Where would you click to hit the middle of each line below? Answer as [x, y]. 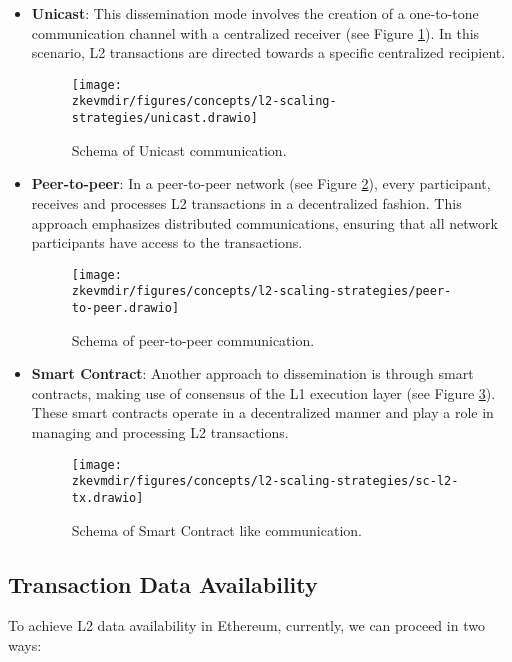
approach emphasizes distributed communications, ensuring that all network [264, 222]
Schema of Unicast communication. [179, 149]
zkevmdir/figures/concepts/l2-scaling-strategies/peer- [261, 291]
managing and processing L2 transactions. [160, 432]
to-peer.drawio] [125, 308]
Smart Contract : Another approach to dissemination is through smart [252, 373]
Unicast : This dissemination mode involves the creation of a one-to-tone [255, 13]
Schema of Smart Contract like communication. [216, 529]
